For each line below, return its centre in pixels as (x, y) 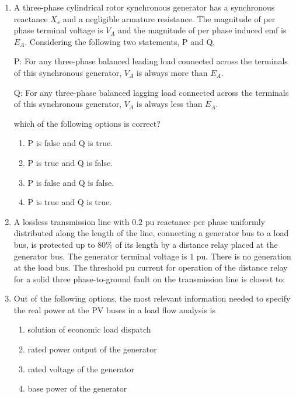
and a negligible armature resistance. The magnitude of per (169, 18)
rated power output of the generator (92, 349)
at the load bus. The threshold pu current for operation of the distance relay (151, 267)
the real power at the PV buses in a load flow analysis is (114, 309)
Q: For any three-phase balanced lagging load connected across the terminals (151, 92)
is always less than (169, 104)
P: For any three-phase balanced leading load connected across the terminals (151, 61)
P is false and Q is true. (70, 143)
